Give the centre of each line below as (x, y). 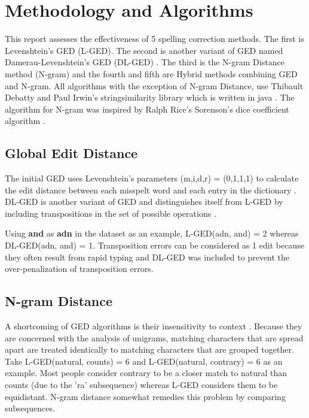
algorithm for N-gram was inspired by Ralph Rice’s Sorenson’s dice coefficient (147, 109)
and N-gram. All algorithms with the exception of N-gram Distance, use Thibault (154, 85)
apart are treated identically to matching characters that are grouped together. (149, 349)
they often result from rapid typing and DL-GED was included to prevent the (147, 257)
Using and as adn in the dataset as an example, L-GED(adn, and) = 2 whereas (152, 233)
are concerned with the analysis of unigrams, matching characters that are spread (154, 337)
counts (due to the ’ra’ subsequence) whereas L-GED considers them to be (141, 384)
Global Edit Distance (71, 153)
